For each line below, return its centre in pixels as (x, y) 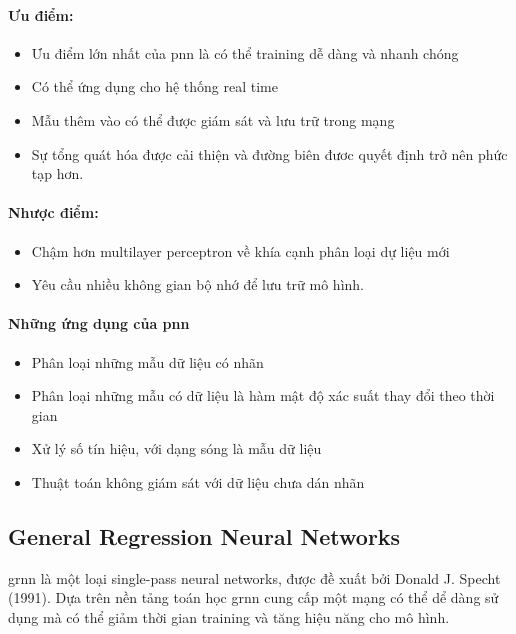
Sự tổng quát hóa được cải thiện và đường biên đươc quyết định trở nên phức (269, 153)
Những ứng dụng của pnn (99, 323)
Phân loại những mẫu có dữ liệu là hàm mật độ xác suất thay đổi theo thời (263, 395)
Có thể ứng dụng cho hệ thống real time (154, 86)
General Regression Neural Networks (204, 535)
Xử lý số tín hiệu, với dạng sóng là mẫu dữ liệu (176, 448)
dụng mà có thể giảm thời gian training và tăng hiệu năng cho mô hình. (229, 616)
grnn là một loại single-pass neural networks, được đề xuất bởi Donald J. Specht (254, 577)
